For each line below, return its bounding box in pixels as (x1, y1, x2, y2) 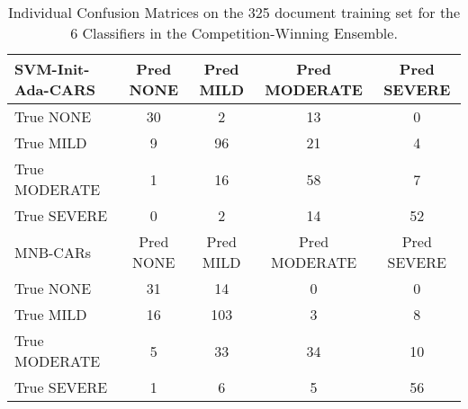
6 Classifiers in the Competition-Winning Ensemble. (70, 22, 398, 43)
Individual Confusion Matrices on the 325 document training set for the (7, 2, 461, 22)
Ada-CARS (14, 79, 95, 100)
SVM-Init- (14, 58, 90, 79)
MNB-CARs (14, 241, 91, 262)
